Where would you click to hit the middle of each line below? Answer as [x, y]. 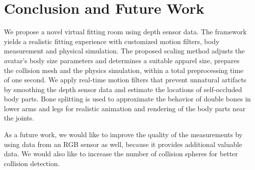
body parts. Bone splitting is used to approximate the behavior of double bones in [127, 99]
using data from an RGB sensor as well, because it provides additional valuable [123, 144]
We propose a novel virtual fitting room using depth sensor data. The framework [125, 32]
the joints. [19, 118]
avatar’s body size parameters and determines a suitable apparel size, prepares [122, 60]
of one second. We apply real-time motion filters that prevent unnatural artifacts [125, 80]
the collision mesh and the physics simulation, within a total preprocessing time [124, 70]
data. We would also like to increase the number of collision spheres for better [121, 154]
